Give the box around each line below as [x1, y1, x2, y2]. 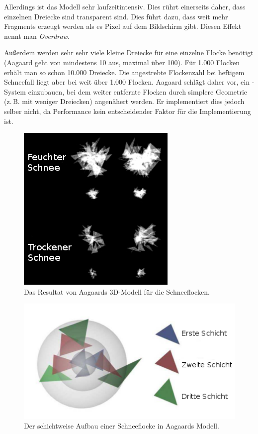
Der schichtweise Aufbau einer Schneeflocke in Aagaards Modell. [24, 421, 219, 431]
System [4, 86, 26, 97]
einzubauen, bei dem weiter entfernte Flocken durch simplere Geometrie [28, 86, 248, 97]
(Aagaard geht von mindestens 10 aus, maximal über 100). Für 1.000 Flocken [4, 57, 240, 67]
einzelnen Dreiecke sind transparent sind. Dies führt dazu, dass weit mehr [4, 11, 228, 21]
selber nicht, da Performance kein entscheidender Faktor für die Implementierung [4, 106, 251, 116]
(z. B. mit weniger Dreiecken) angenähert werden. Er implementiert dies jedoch [4, 96, 245, 107]
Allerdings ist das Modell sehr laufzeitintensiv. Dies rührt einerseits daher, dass [4, 1, 246, 11]
